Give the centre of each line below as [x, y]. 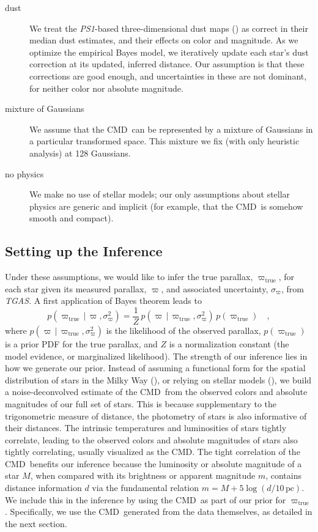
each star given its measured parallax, [76, 288]
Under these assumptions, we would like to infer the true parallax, [129, 277]
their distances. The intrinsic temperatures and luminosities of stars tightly [146, 428]
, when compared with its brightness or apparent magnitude [143, 475]
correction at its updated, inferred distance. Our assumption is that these [167, 64]
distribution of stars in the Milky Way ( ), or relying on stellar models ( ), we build [158, 379]
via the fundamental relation [146, 488]
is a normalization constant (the [229, 343]
